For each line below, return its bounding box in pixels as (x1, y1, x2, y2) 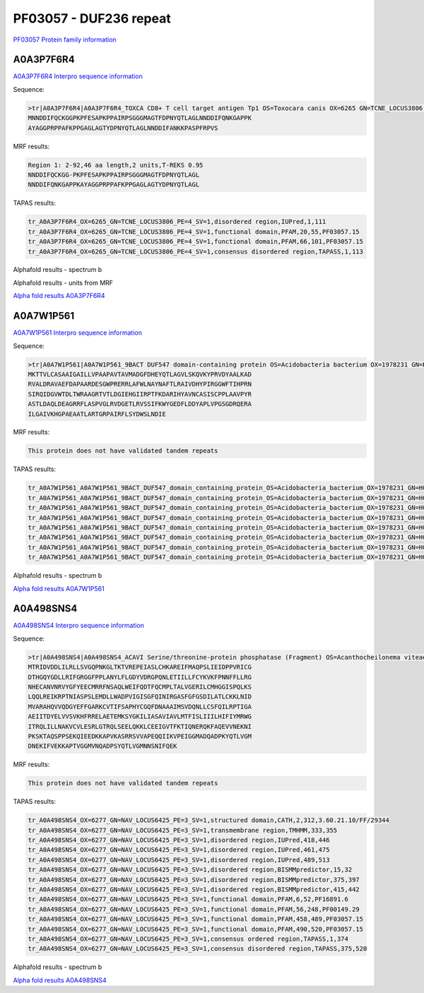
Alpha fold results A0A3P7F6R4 (13, 292, 105, 300)
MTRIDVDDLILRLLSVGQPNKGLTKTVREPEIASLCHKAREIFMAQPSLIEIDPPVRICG (28, 663, 252, 671)
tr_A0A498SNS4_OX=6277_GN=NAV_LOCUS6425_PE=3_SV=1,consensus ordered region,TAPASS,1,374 (28, 934, 349, 943)
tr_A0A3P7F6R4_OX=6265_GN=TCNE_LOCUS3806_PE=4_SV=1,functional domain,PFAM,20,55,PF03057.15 (28, 227, 360, 236)
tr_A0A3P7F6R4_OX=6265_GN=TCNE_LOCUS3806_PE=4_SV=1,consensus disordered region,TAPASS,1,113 (28, 247, 364, 256)
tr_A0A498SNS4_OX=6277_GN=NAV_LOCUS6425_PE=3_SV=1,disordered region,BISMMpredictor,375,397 (28, 876, 360, 884)
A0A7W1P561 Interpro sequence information (13, 328, 143, 337)
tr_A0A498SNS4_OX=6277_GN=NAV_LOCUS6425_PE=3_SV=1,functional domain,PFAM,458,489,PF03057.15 (28, 915, 364, 923)
